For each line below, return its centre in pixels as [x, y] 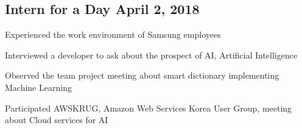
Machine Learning [38, 87]
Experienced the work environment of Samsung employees [113, 34]
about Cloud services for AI [57, 120]
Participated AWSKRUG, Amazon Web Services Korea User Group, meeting [149, 108]
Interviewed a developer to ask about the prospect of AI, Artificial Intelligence [151, 55]
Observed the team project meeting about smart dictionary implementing [142, 75]
